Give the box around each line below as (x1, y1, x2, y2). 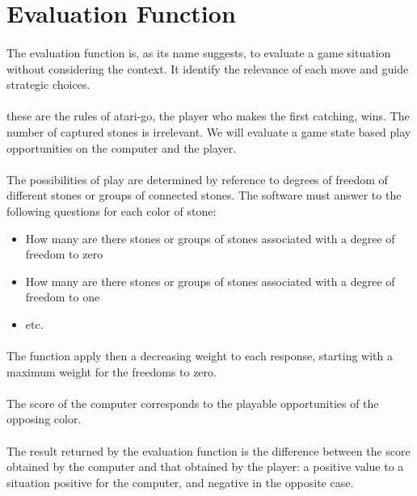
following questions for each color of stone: (6, 202, 217, 219)
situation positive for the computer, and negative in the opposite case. (6, 473, 354, 490)
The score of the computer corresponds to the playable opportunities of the (6, 394, 379, 411)
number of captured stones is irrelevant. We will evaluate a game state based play (6, 123, 411, 140)
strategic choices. (6, 76, 91, 93)
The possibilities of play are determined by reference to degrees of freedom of (6, 170, 388, 187)
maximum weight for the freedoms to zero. (6, 363, 217, 380)
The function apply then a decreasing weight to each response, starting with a (6, 347, 393, 364)
